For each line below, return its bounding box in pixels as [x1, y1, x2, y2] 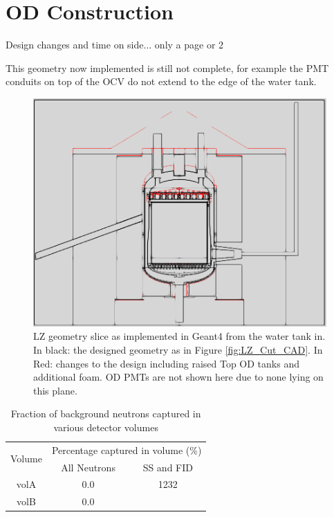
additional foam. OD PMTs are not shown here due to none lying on [33, 370, 324, 384]
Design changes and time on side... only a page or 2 [6, 37, 224, 52]
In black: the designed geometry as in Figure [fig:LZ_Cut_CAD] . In [33, 342, 323, 356]
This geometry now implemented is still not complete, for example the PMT [6, 60, 329, 75]
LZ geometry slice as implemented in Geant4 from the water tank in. [33, 329, 326, 343]
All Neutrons [61, 460, 115, 474]
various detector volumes [53, 419, 158, 434]
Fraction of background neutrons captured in [10, 406, 201, 421]
